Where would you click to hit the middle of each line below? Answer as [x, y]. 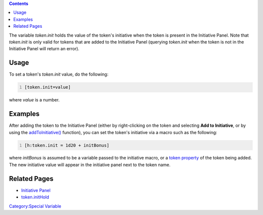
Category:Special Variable [35, 206]
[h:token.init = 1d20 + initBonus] [67, 145]
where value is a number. [34, 100]
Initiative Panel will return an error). [44, 49]
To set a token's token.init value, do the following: [59, 74]
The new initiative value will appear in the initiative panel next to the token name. [90, 165]
